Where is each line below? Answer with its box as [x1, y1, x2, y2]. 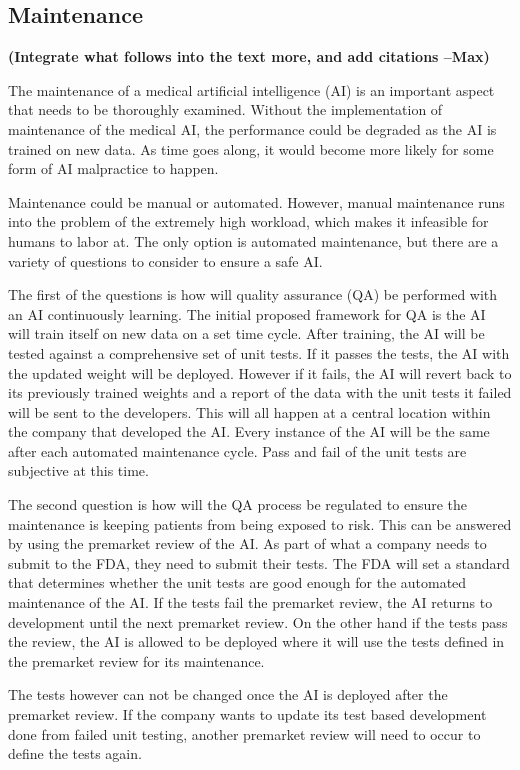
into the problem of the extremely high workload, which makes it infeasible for [8, 211, 489, 232]
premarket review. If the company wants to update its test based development [8, 704, 487, 725]
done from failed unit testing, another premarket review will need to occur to [8, 723, 481, 744]
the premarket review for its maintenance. [8, 650, 265, 671]
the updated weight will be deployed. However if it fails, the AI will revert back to [8, 362, 512, 383]
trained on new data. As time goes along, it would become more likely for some [8, 138, 494, 159]
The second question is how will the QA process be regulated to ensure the [8, 494, 468, 515]
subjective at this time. [8, 460, 149, 481]
